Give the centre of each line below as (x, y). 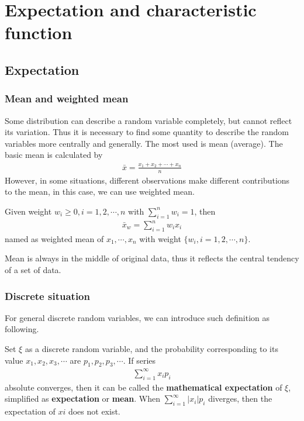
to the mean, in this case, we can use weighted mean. (100, 191)
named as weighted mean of (54, 238)
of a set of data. (33, 270)
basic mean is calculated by (54, 155)
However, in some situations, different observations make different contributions (147, 180)
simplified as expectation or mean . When (82, 398)
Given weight (28, 211)
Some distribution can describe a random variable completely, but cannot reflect (148, 120)
